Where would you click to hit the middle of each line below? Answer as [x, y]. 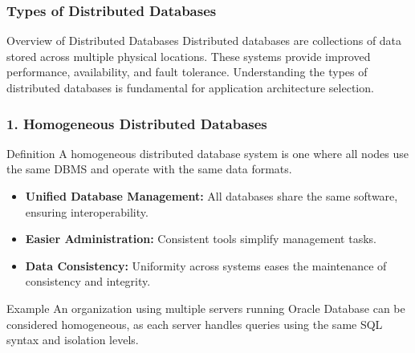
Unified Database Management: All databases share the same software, [212, 196]
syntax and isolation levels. [73, 340]
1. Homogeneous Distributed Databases [137, 123]
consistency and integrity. [88, 281]
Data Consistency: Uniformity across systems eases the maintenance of [206, 265]
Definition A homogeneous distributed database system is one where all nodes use [207, 153]
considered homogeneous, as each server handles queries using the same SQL [195, 324]
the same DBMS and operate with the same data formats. [149, 169]
